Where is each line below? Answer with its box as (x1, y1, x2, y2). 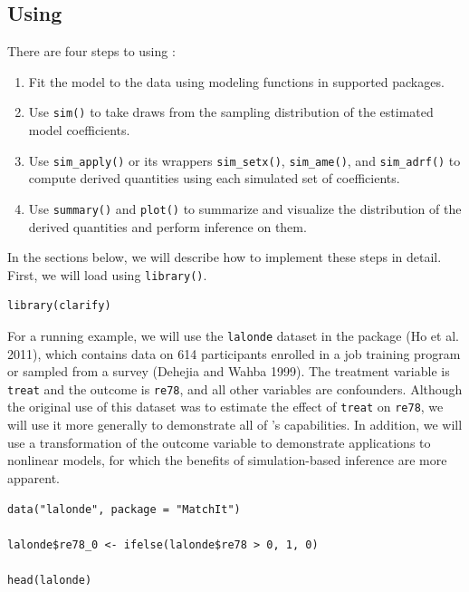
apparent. (7, 468, 61, 487)
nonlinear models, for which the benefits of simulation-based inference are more (7, 451, 447, 470)
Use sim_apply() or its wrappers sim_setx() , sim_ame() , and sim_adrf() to (28, 150, 461, 170)
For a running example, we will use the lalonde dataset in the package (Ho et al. (7, 325, 459, 345)
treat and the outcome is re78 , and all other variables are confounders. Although (7, 379, 463, 398)
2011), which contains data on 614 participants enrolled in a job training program (7, 344, 461, 363)
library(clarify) (7, 299, 111, 313)
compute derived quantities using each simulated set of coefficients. (28, 169, 400, 188)
